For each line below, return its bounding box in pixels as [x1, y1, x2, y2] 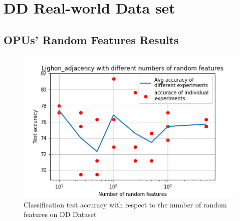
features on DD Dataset [24, 209, 97, 219]
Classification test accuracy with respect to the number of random [24, 199, 227, 209]
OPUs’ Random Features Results [4, 32, 179, 47]
